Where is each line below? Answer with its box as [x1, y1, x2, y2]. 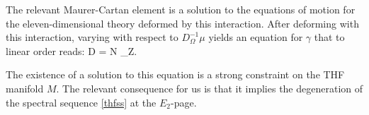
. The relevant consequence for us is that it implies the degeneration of [56, 80, 363, 95]
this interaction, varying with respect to [6, 30, 178, 44]
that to [314, 30, 345, 44]
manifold [6, 80, 44, 95]
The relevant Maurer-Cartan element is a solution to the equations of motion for [6, 2, 356, 16]
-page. [171, 95, 197, 109]
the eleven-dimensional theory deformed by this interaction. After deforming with [6, 16, 359, 30]
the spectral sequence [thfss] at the [6, 95, 157, 109]
